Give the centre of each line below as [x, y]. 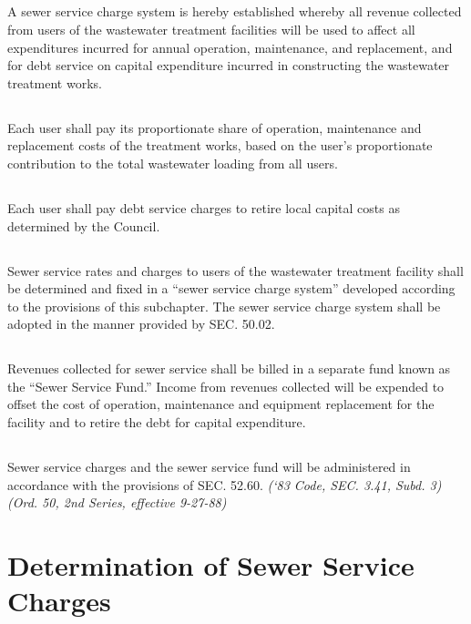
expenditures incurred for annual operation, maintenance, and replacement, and [230, 47]
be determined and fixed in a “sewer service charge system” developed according [231, 288]
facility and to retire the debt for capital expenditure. [157, 422]
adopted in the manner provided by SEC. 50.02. [141, 324]
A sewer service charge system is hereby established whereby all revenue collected [235, 11]
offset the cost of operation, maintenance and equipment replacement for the [221, 404]
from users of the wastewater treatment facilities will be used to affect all [211, 29]
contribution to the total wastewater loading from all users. [173, 163]
